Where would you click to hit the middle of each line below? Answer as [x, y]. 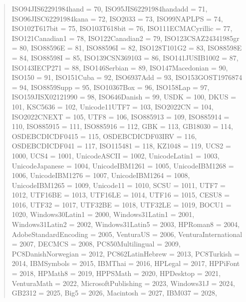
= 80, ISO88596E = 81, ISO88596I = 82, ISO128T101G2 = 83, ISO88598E [127, 48]
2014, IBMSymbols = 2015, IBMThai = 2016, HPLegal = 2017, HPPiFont [126, 263]
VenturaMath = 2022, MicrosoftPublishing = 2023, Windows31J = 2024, [123, 283]
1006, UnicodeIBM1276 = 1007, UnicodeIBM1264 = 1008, [101, 175]
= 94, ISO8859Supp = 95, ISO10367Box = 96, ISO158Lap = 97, [111, 87]
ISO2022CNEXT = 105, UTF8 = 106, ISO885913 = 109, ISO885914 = [121, 116]
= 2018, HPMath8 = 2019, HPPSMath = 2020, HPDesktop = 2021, [116, 273]
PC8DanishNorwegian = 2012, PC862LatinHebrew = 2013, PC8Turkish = [126, 253]
